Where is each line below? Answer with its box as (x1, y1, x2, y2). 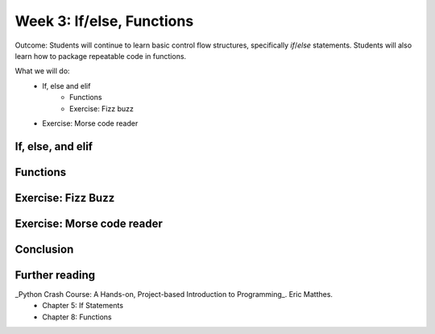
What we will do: (14, 66, 70, 76)
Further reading (14, 268, 96, 282)
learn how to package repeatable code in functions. (14, 51, 187, 61)
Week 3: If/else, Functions (14, 12, 194, 30)
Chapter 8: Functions (42, 311, 112, 322)
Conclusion (14, 242, 74, 256)
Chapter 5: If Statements (42, 301, 124, 311)
